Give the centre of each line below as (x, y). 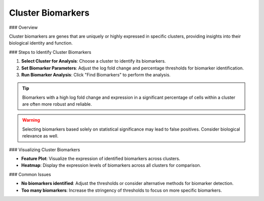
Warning (31, 120)
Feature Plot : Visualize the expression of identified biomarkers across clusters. (101, 158)
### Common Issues (30, 174)
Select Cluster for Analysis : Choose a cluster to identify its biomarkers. (94, 61)
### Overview (23, 27)
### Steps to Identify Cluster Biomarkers (50, 52)
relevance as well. (40, 136)
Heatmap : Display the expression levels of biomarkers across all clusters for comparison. (111, 165)
